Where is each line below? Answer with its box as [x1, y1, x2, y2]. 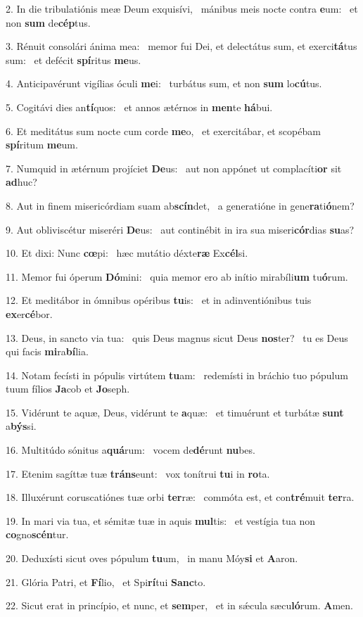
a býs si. [6, 419, 37, 433]
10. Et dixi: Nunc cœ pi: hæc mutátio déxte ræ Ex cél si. [6, 246, 248, 260]
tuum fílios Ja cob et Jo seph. [6, 381, 130, 396]
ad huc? [6, 174, 37, 189]
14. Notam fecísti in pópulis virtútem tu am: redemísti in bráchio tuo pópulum [6, 367, 348, 382]
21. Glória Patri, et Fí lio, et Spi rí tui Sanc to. [6, 574, 206, 589]
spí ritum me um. [6, 137, 78, 152]
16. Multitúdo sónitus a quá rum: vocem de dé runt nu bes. [6, 443, 255, 457]
